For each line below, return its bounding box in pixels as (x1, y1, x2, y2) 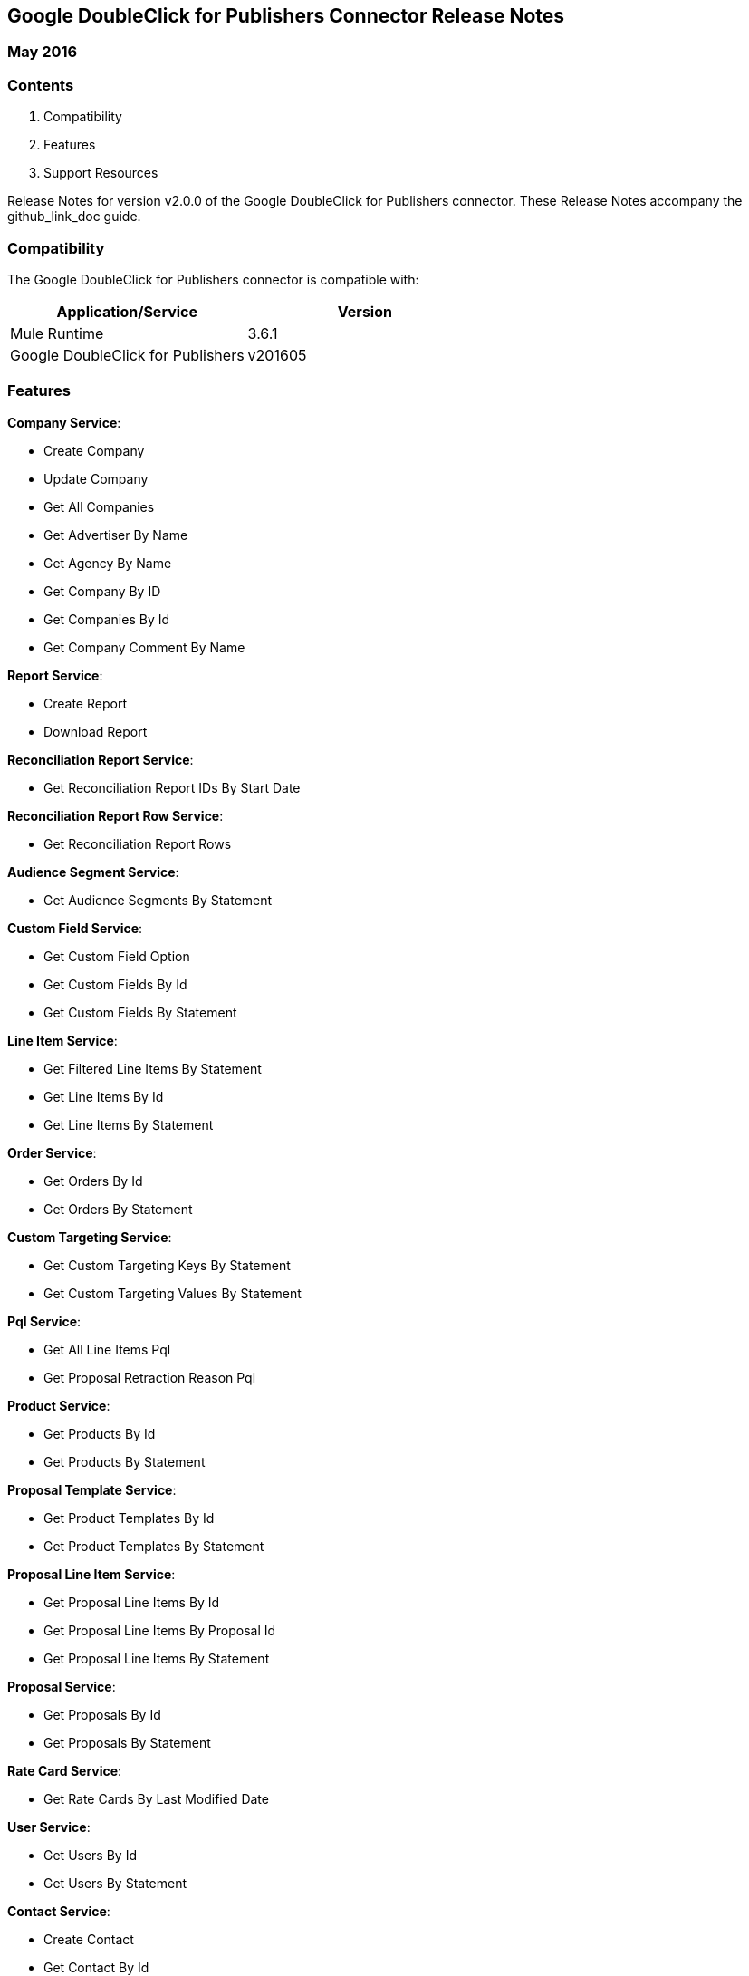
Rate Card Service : (7, 1762, 122, 1778)
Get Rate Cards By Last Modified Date (43, 1790, 269, 1807)
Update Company (43, 470, 149, 487)
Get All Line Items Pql (43, 1341, 171, 1357)
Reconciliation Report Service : (7, 751, 194, 767)
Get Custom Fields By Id (43, 976, 187, 992)
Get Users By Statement (43, 1875, 187, 1891)
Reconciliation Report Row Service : (7, 807, 224, 824)
